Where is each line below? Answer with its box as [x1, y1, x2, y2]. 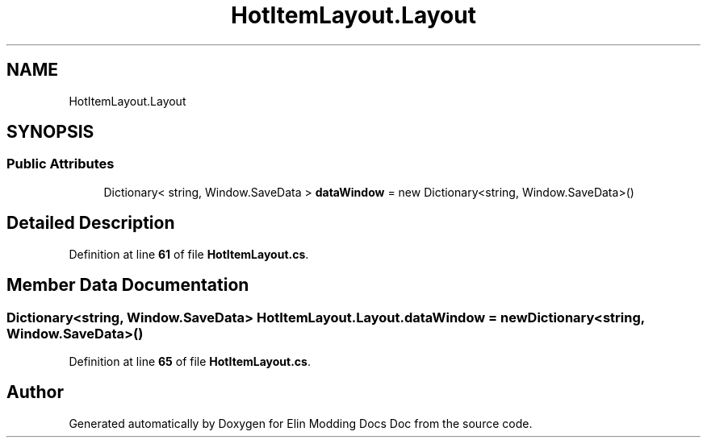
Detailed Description [6, 213, 175, 234]
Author [6, 382, 64, 403]
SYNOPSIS [6, 122, 94, 143]
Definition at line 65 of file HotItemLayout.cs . [69, 354, 311, 368]
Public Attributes [6, 156, 115, 172]
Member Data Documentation [6, 275, 249, 296]
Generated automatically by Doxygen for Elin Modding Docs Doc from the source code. [69, 416, 533, 430]
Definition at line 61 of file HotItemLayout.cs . [69, 247, 309, 261]
